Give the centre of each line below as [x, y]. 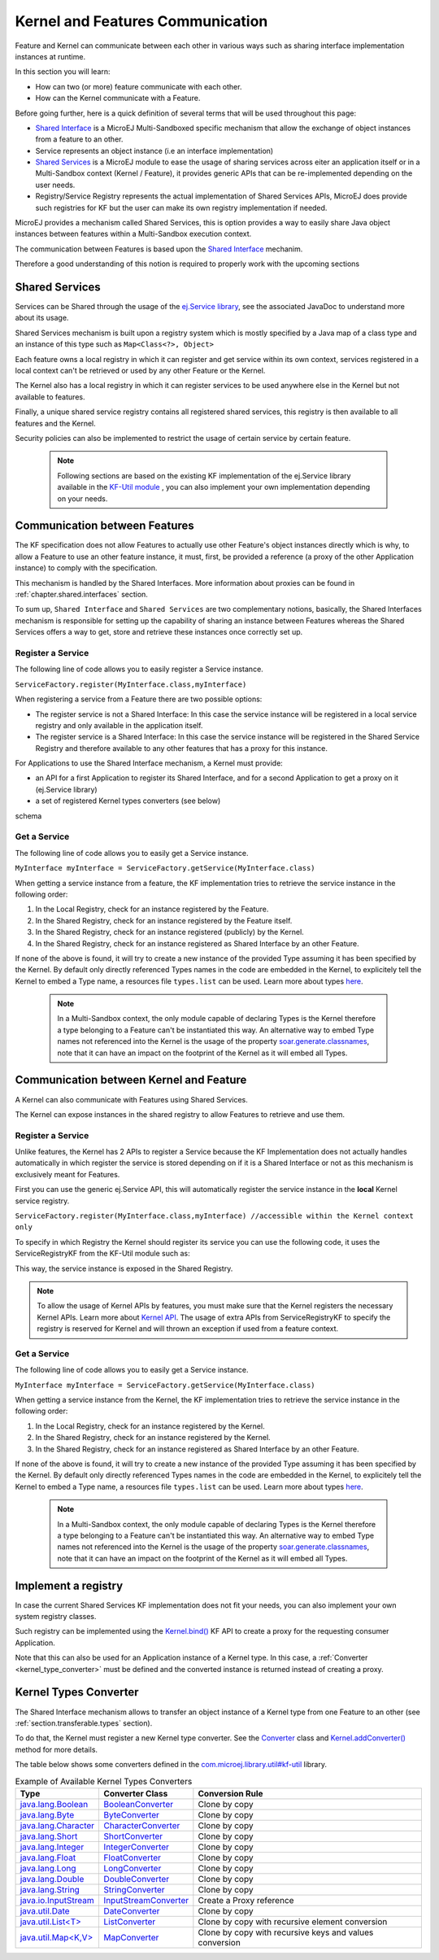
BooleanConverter [139, 1804]
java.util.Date [45, 1910]
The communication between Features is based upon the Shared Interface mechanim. [159, 249]
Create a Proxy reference [246, 1900]
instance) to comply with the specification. [86, 568]
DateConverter [132, 1910]
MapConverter [131, 1937]
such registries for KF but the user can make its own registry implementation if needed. [181, 207]
